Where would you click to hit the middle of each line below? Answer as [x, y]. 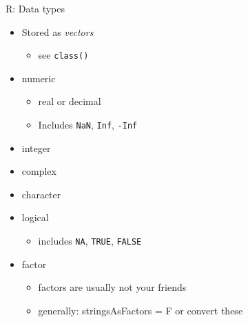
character [41, 194]
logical [35, 217]
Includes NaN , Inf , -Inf [88, 125]
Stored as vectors [58, 31]
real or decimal [70, 101]
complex [39, 171]
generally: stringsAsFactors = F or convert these [141, 310]
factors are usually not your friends [112, 287]
